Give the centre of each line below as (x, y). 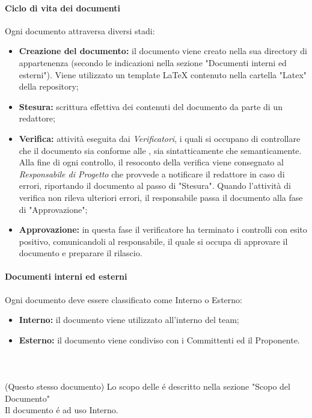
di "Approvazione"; (53, 209)
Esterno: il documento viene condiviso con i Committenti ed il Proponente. (159, 340)
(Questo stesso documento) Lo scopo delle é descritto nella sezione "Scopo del (148, 386)
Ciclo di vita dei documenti (63, 8)
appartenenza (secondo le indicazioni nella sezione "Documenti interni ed (153, 62)
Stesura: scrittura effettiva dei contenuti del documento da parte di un (151, 106)
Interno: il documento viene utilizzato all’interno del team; (129, 320)
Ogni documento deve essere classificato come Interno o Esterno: (124, 299)
